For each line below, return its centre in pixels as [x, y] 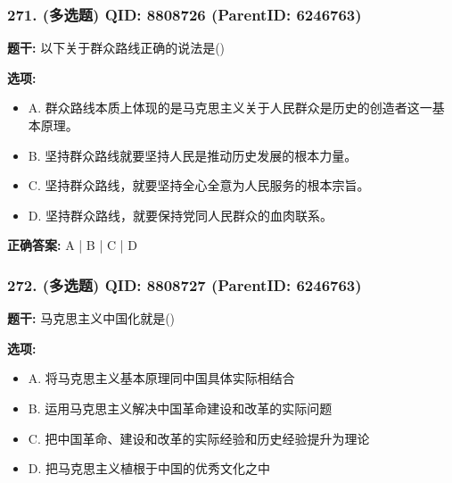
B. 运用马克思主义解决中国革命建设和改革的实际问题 [180, 408]
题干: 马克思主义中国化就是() [91, 318]
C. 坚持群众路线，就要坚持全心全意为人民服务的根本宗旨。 [199, 185]
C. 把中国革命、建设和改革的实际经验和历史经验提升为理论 [199, 438]
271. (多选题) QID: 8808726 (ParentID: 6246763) [185, 14]
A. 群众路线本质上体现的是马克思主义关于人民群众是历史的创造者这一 [230, 108]
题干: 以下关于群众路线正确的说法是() [116, 48]
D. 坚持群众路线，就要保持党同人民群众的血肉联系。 [181, 215]
